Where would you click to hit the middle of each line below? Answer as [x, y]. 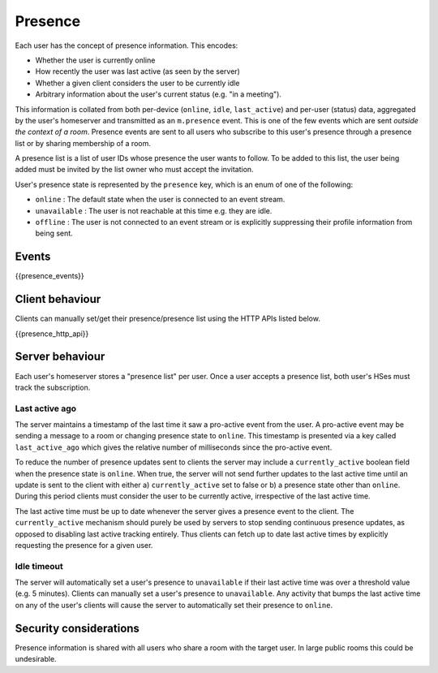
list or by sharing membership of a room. [83, 143]
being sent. [54, 233]
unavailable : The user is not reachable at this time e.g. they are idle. [154, 210]
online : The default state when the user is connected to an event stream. [160, 200]
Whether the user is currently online [95, 60]
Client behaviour [58, 299]
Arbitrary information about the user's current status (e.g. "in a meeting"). [158, 94]
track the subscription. [53, 387]
